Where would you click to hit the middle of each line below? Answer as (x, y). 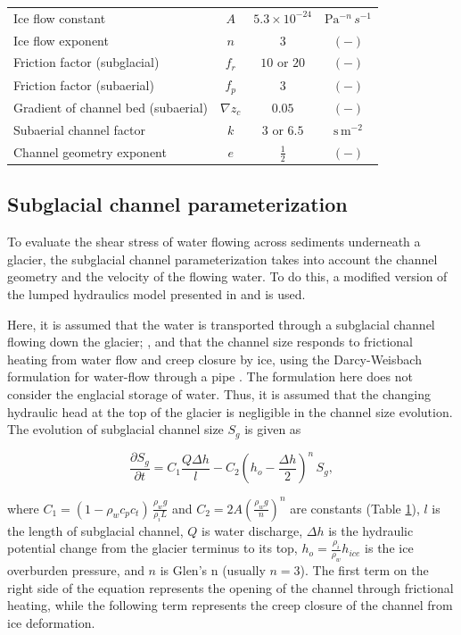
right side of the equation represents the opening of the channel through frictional (230, 587)
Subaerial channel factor (79, 129)
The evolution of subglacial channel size (115, 429)
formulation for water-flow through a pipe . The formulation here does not (210, 376)
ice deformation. (51, 622)
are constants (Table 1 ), (355, 508)
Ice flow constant (60, 17)
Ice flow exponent (61, 40)
